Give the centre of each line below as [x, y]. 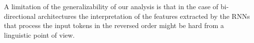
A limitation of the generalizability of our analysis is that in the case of [111, 6]
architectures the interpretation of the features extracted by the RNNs [144, 16]
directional [20, 16]
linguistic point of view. [39, 35]
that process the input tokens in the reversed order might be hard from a [114, 25]
